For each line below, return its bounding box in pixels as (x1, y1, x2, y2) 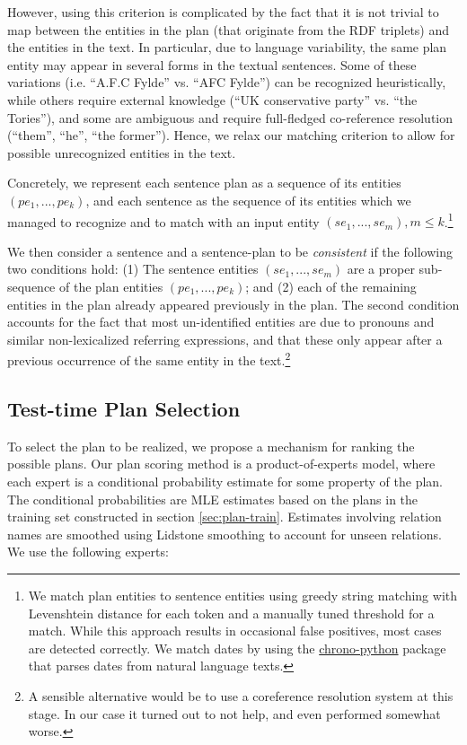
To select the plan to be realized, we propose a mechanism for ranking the (7, 436, 415, 455)
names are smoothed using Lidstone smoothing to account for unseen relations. (7, 524, 442, 543)
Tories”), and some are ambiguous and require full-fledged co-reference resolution (7, 108, 454, 127)
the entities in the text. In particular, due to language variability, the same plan (7, 38, 447, 57)
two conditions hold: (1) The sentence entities (7, 259, 259, 278)
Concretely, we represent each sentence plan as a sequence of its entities (7, 173, 401, 192)
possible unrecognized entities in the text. (7, 143, 236, 162)
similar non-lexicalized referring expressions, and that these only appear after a (7, 329, 443, 348)
